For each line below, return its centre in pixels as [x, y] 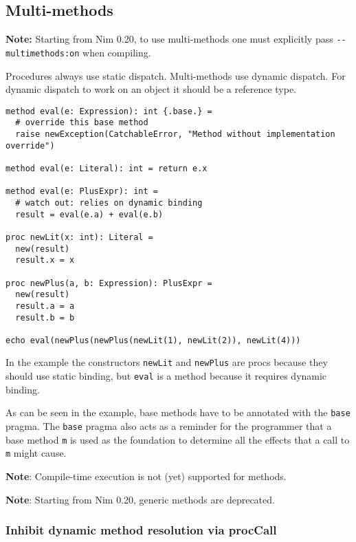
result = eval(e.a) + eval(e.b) [89, 214]
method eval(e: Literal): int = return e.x [107, 168]
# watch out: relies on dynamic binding [109, 203]
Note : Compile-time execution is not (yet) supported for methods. [146, 476]
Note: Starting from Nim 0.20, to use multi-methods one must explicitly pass [169, 39]
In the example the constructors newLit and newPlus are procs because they [167, 362]
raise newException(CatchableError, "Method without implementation [175, 134]
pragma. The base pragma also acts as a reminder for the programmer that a [169, 426]
